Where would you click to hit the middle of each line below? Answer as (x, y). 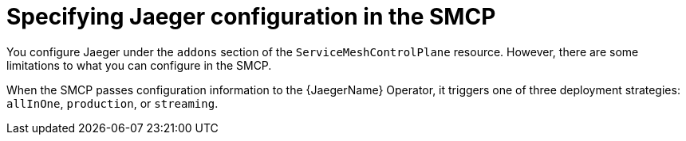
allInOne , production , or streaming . (112, 103)
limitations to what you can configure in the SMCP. (139, 65)
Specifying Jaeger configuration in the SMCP (251, 17)
